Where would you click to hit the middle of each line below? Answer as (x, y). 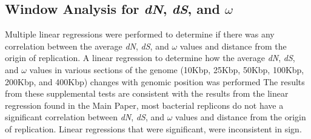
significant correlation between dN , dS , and (85, 117)
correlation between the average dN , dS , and (87, 46)
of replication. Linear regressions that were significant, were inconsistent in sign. (153, 128)
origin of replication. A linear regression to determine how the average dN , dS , (150, 58)
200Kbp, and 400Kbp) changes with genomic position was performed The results (155, 81)
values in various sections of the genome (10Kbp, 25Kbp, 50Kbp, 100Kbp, (167, 69)
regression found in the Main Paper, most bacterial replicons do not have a (144, 105)
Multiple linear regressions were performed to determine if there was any (140, 34)
